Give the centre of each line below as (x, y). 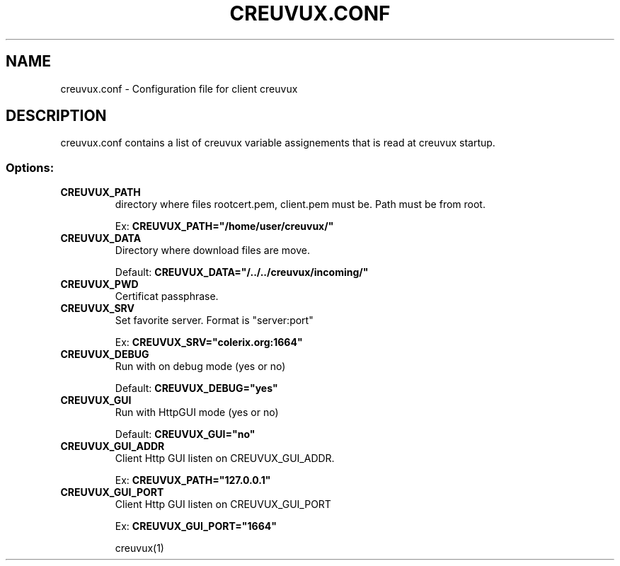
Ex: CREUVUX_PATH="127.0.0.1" (193, 480)
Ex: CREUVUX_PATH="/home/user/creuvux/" (224, 226)
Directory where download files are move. (213, 250)
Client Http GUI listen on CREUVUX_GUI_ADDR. (225, 458)
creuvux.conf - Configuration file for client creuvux (179, 88)
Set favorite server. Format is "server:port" (214, 320)
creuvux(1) (139, 548)
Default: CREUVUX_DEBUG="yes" (196, 388)
